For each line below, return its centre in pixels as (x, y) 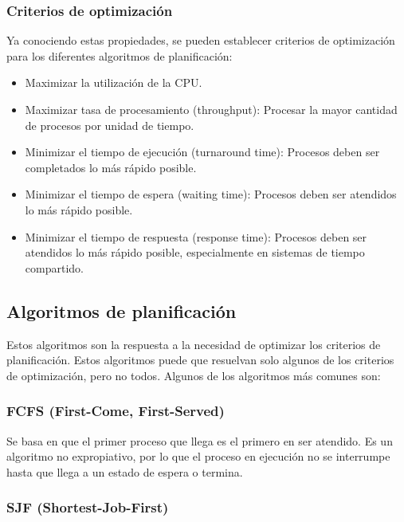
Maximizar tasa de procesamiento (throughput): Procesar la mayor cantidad (211, 109)
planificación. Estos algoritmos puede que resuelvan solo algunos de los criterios (200, 360)
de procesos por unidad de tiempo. (110, 125)
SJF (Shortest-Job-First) (88, 507)
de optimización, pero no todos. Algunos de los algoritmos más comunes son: (194, 375)
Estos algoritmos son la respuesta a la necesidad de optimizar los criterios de (194, 344)
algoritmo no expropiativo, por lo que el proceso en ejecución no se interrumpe (198, 456)
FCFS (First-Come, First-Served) (116, 411)
